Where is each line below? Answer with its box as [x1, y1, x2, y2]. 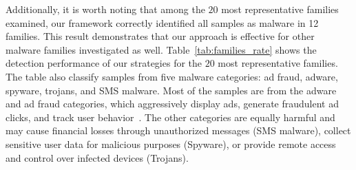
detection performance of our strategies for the [6, 56, 202, 70]
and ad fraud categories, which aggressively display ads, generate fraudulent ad [6, 96, 339, 111]
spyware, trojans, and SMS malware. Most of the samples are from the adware [6, 83, 337, 97]
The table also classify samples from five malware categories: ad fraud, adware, [6, 69, 338, 83]
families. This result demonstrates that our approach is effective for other [6, 29, 315, 43]
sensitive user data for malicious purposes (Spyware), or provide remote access [6, 136, 336, 151]
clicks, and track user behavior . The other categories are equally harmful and [6, 109, 335, 124]
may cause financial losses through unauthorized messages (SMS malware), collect [6, 123, 351, 138]
